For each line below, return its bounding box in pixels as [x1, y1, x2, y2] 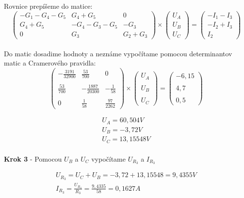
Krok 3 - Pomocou [4, 153, 62, 164]
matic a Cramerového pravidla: [4, 58, 96, 68]
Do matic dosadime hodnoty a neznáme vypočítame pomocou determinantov [4, 48, 232, 58]
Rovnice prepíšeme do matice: [4, 1, 93, 11]
